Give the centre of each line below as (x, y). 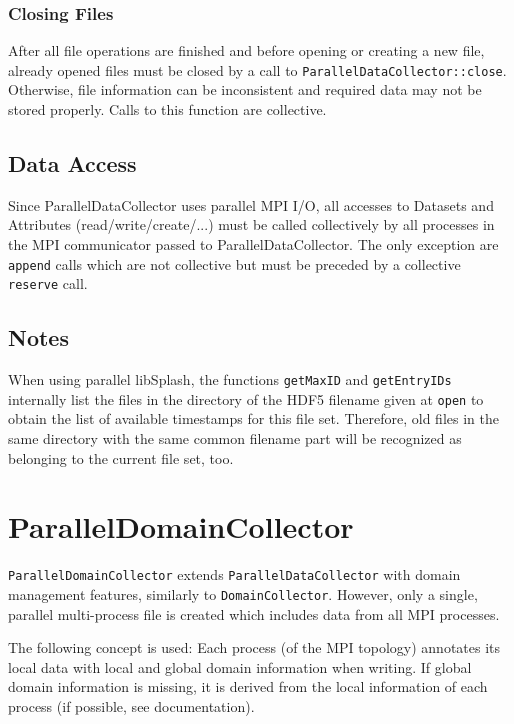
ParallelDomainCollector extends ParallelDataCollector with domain (234, 574)
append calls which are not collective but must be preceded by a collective (234, 263)
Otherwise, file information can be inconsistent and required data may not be (245, 89)
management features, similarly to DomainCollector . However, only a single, (243, 594)
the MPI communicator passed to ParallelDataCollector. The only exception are (253, 244)
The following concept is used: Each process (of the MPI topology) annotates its (254, 647)
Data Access (72, 163)
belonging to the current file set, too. (121, 457)
